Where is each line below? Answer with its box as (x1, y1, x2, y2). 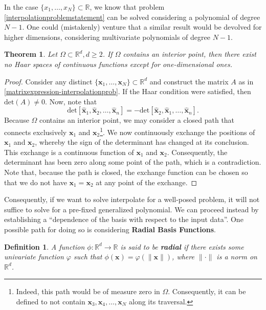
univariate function (4, 251, 64, 262)
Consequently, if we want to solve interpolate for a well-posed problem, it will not (4, 194, 260, 205)
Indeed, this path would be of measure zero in (16, 286, 160, 297)
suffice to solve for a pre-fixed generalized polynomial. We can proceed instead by (4, 204, 259, 214)
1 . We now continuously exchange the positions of (100, 125, 255, 137)
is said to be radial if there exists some (120, 241, 244, 252)
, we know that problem (90, 2, 165, 12)
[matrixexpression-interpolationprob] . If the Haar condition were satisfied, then (4, 86, 251, 97)
